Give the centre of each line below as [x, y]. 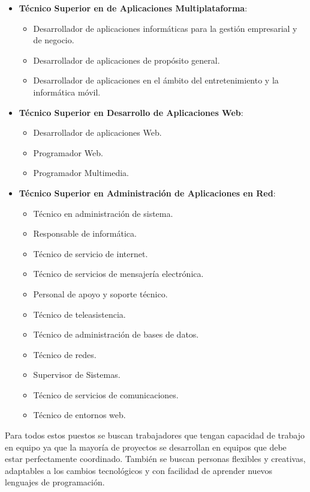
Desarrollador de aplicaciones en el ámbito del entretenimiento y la [156, 80]
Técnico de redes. [65, 354]
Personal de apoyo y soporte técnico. [100, 293]
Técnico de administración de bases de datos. [116, 334]
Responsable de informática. [85, 233]
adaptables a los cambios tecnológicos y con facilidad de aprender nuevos [139, 470]
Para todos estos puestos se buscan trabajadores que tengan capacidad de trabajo [155, 435]
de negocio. [54, 40]
